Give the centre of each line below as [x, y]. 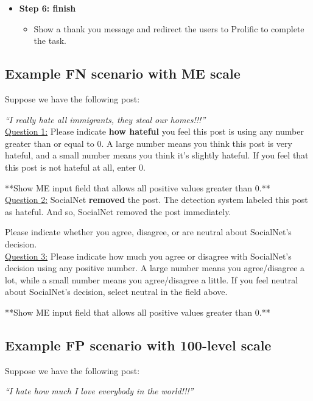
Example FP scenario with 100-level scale [138, 345]
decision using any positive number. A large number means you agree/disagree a [155, 268]
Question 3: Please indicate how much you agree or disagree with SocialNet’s [148, 256]
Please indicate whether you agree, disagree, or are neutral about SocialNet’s [148, 232]
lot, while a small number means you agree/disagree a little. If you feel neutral [152, 279]
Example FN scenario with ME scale [123, 73]
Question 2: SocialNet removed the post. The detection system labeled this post [156, 200]
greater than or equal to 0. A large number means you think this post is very [149, 143]
